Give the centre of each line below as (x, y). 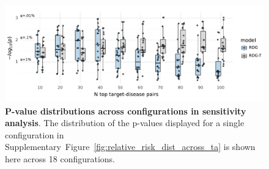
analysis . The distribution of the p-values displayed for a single (125, 123)
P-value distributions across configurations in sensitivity (126, 111)
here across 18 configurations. (60, 158)
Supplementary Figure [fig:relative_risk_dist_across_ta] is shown (130, 147)
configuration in (35, 134)
